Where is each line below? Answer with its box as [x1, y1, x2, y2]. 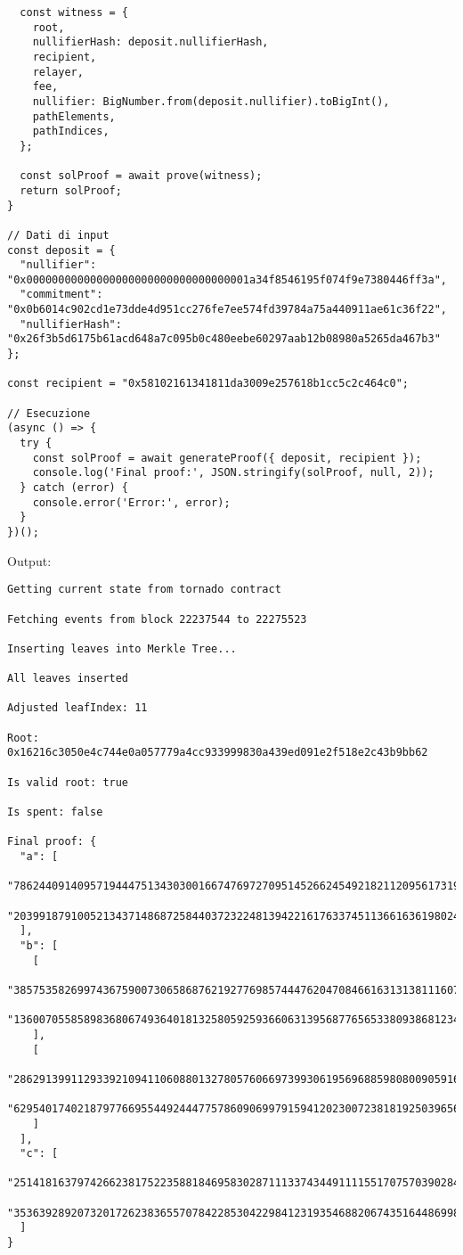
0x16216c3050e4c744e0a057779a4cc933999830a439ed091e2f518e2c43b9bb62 [7, 746, 428, 759]
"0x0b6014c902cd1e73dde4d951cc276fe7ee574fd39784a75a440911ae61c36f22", [7, 303, 447, 316]
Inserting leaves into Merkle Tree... [7, 642, 237, 655]
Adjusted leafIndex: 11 [7, 701, 148, 715]
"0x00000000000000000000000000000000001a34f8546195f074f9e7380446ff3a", [7, 273, 447, 286]
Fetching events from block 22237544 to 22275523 [7, 612, 307, 626]
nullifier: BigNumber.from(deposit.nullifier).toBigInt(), [32, 94, 390, 108]
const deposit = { [7, 243, 116, 257]
